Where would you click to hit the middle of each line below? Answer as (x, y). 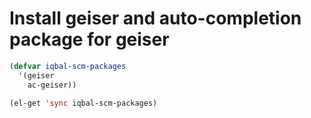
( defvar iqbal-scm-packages (68, 66)
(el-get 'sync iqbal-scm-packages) (83, 103)
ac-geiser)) (52, 85)
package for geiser (89, 39)
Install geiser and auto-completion (155, 18)
